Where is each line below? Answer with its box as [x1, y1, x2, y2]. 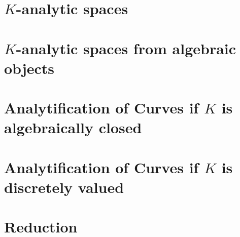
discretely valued [4, 176, 124, 197]
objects [4, 57, 55, 78]
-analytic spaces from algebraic [16, 37, 236, 58]
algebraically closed [4, 117, 142, 138]
